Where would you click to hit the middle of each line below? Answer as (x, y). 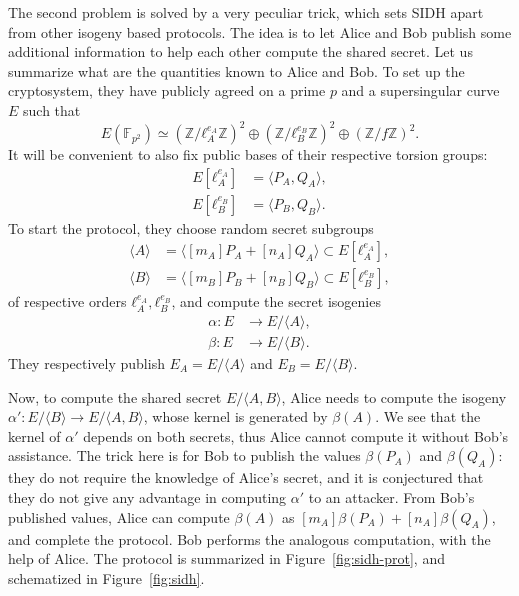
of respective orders (67, 301)
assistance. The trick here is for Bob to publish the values (184, 455)
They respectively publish (86, 363)
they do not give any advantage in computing (147, 497)
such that (52, 109)
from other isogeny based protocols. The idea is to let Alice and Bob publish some (260, 31)
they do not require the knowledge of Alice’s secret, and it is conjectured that (246, 477)
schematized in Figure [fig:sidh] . (106, 577)
